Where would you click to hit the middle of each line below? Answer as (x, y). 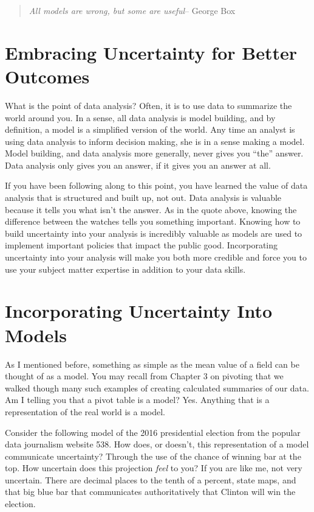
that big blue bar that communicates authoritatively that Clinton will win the (150, 492)
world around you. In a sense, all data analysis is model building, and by (140, 117)
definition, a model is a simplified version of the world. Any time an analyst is (150, 129)
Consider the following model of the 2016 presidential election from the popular (153, 432)
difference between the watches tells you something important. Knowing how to (153, 221)
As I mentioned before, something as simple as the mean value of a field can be (152, 364)
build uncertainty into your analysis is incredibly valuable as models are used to (154, 233)
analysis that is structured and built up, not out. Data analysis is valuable (143, 198)
